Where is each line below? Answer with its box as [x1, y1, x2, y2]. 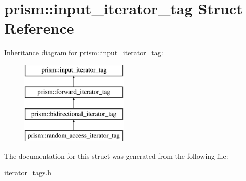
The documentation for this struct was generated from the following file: [4, 150, 228, 161]
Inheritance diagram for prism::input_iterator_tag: [4, 47, 163, 58]
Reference [4, 18, 74, 39]
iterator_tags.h [4, 167, 52, 178]
